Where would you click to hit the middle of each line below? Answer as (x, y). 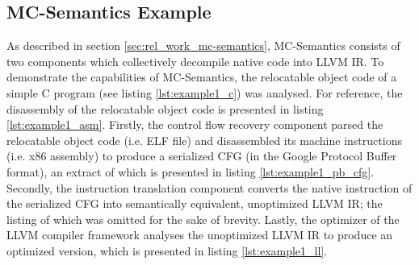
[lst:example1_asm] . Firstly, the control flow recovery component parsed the (195, 124)
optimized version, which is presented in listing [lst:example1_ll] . (167, 250)
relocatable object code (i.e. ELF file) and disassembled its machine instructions (204, 140)
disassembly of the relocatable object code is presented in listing (165, 108)
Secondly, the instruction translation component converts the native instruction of (209, 187)
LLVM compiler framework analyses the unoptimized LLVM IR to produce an (200, 235)
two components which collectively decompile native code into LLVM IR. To (195, 61)
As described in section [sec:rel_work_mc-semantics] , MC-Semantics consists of (203, 46)
